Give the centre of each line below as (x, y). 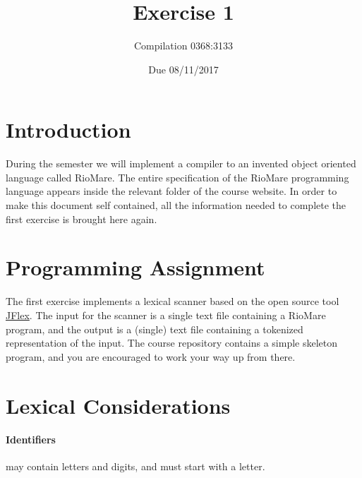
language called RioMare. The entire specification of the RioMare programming (177, 177)
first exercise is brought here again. (82, 219)
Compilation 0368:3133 (183, 46)
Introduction (68, 130)
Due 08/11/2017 (183, 69)
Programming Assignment (135, 267)
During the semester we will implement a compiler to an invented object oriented (181, 163)
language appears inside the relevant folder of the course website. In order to (171, 191)
